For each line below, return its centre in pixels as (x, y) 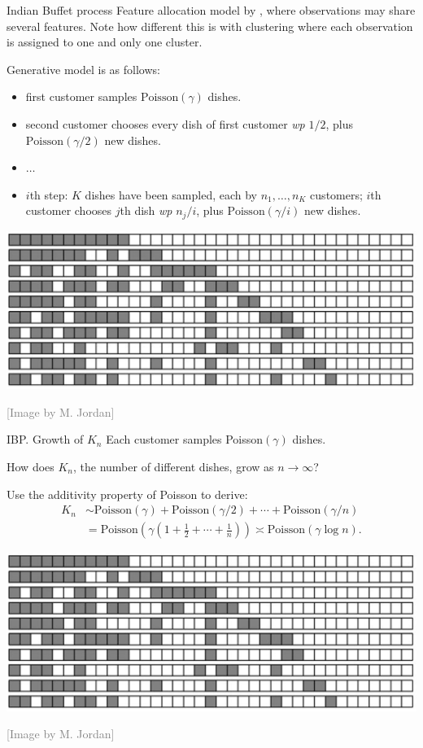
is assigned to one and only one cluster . (105, 42)
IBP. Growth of (45, 439)
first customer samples (81, 96)
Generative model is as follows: (83, 69)
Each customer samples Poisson (185, 439)
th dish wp (146, 210)
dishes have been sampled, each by (171, 194)
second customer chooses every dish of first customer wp (165, 123)
